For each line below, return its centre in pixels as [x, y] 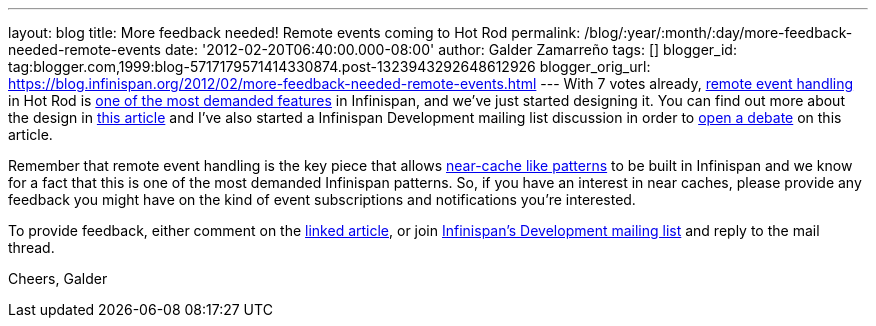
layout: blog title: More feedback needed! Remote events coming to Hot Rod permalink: [294, 32]
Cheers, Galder [58, 278]
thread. [31, 247]
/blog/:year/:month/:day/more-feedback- [718, 32]
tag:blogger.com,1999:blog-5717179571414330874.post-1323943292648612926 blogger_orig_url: [329, 66]
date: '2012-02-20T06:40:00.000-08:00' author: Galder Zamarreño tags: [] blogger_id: [450, 49]
